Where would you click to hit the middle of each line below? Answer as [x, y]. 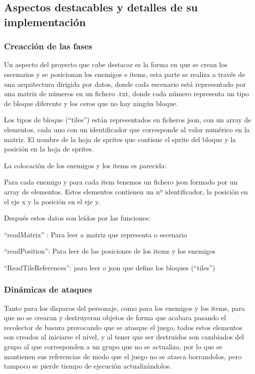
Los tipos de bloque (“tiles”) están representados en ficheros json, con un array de [128, 120]
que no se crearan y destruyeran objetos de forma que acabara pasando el [115, 318]
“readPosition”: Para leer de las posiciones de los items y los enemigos [110, 251]
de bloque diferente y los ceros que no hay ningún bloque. [91, 103]
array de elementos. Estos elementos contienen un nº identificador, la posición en [126, 191]
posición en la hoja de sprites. [49, 149]
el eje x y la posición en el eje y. [52, 201]
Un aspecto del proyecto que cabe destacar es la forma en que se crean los [116, 64]
